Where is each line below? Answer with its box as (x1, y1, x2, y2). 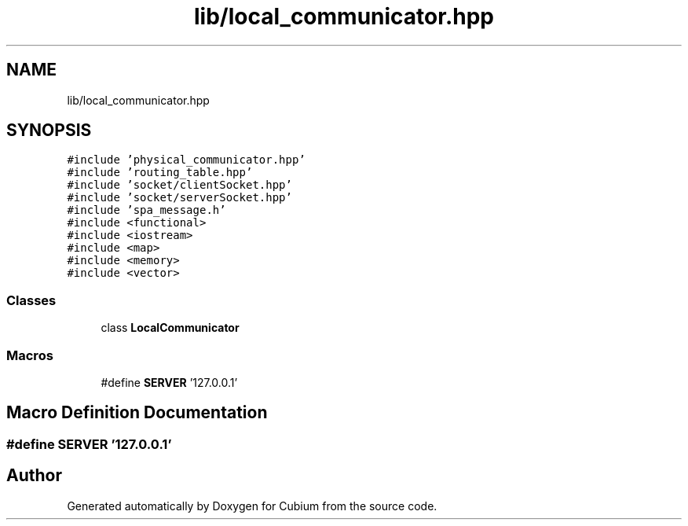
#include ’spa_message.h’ (67, 204, 226, 217)
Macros (6, 347, 53, 363)
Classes (6, 292, 57, 308)
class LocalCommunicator (101, 321, 240, 335)
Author (6, 465, 62, 486)
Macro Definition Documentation (6, 403, 268, 423)
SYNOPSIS (6, 120, 92, 141)
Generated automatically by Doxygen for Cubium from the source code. (67, 498, 437, 513)
